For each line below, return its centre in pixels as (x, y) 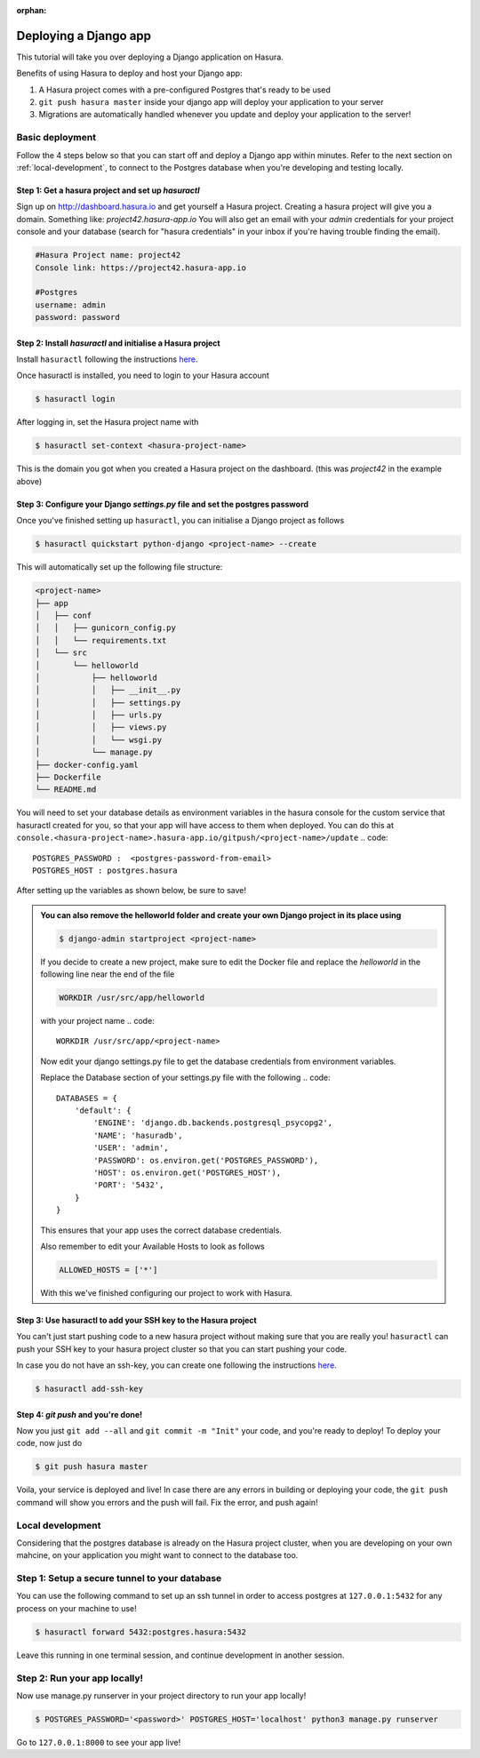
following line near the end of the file (108, 974)
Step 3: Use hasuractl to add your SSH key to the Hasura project (136, 1320)
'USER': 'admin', (131, 1148)
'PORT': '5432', (129, 1185)
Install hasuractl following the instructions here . (107, 359)
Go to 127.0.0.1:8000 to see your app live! (99, 1742)
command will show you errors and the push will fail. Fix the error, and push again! (168, 1502)
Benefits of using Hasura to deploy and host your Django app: (130, 73)
